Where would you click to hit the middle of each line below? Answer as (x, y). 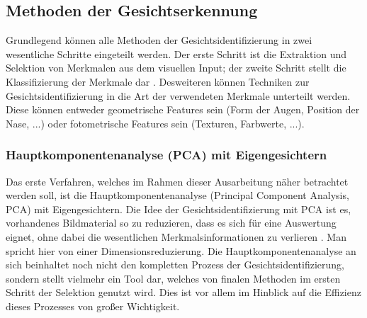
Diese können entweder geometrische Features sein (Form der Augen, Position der (183, 109)
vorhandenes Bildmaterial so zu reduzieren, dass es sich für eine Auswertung (171, 223)
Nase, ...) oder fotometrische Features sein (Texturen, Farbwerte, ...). (155, 123)
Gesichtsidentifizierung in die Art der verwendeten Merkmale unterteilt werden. (178, 95)
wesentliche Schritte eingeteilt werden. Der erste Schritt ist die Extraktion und (176, 53)
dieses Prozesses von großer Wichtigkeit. (93, 306)
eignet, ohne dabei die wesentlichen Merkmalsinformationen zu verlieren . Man (176, 236)
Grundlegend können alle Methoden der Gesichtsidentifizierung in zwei (159, 40)
